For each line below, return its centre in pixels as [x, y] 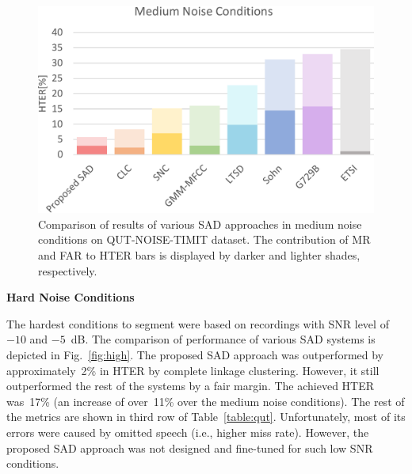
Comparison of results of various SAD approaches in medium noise [200, 224]
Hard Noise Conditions [71, 297]
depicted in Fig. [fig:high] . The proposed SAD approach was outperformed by [195, 355]
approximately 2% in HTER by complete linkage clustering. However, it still [193, 370]
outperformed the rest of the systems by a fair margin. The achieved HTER [191, 386]
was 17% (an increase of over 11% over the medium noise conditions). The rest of [206, 401]
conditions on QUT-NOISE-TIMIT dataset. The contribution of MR [204, 239]
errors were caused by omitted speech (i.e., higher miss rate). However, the [188, 432]
